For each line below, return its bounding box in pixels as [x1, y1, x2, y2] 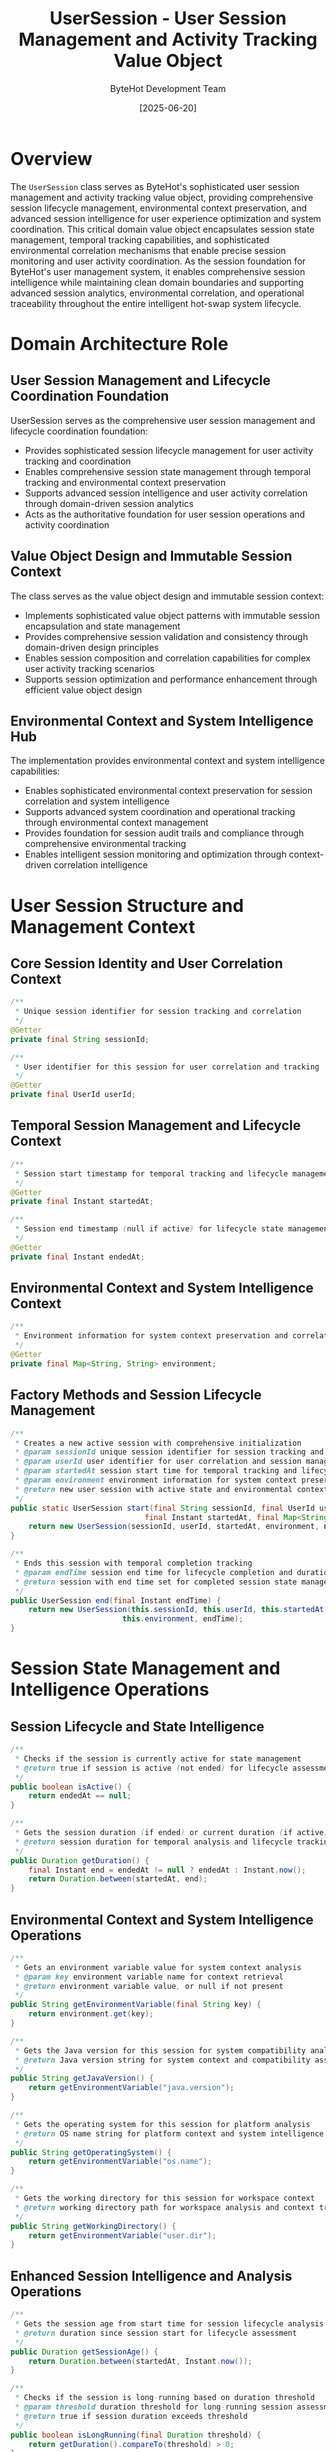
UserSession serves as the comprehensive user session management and [10, 414, 316, 426]
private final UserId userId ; [10, 1090, 137, 1100]
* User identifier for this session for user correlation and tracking [14, 1062, 320, 1072]
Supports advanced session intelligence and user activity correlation [24, 487, 308, 499]
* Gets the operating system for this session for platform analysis [14, 2119, 311, 2129]
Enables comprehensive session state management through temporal [24, 465, 312, 477]
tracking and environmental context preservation [24, 476, 227, 488]
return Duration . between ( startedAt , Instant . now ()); [28, 2356, 253, 2366]
